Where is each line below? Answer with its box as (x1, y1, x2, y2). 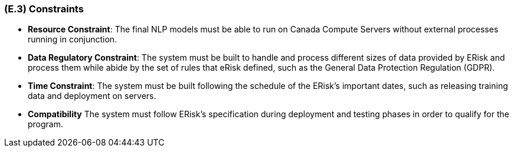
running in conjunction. (28, 34, 117, 45)
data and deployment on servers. (28, 91, 156, 101)
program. (28, 119, 64, 130)
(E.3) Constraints (4, 3, 84, 15)
